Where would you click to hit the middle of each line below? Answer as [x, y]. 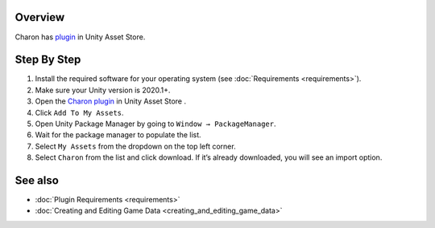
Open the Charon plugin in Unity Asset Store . [111, 101]
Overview [40, 17]
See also [37, 180]
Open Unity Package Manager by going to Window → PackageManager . [155, 124]
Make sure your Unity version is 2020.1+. [103, 90]
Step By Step [48, 60]
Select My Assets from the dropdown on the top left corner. [136, 146]
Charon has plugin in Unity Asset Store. [80, 37]
